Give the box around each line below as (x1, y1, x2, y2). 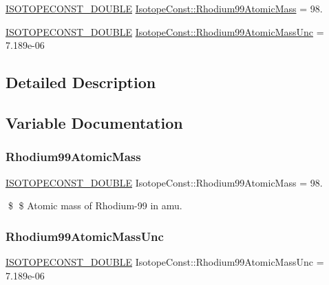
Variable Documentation (6, 112, 183, 133)
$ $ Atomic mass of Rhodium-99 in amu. (8, 198, 182, 213)
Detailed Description (6, 72, 156, 93)
